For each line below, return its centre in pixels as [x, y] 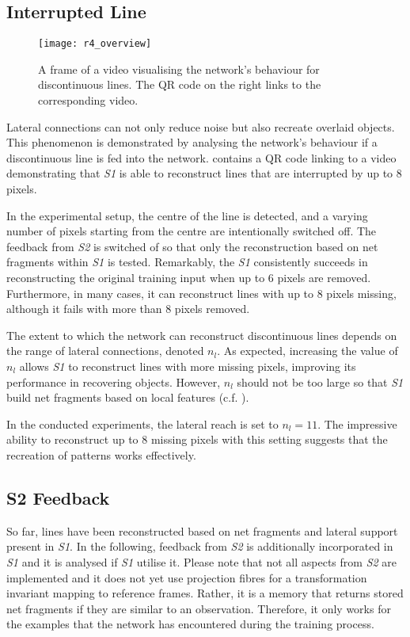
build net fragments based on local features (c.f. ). [128, 397]
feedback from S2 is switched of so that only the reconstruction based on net [192, 246]
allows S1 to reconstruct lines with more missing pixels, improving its [188, 366]
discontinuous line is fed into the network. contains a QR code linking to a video [201, 157]
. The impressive [357, 423]
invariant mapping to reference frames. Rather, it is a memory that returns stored [205, 593]
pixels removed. [212, 309]
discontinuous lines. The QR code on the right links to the [180, 84]
